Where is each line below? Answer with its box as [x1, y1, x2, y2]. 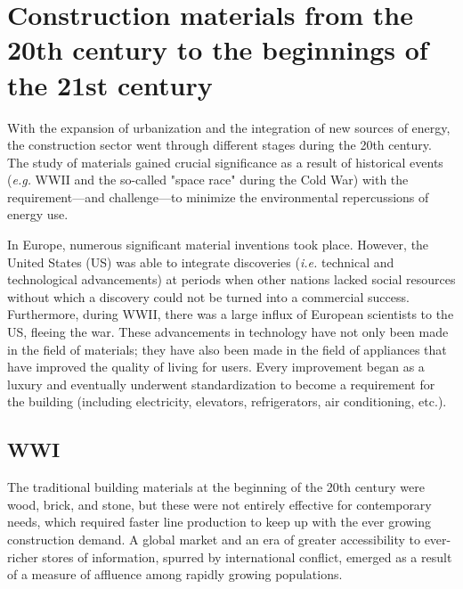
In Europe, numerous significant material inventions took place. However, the [7, 235, 429, 254]
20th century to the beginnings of [7, 31, 428, 68]
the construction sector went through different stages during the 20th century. [7, 135, 432, 154]
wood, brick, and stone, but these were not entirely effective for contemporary [7, 495, 432, 513]
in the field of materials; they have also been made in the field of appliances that [7, 339, 447, 358]
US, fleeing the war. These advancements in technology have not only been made [7, 323, 449, 341]
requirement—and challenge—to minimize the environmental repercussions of [7, 187, 429, 206]
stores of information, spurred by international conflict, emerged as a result [42, 547, 452, 566]
